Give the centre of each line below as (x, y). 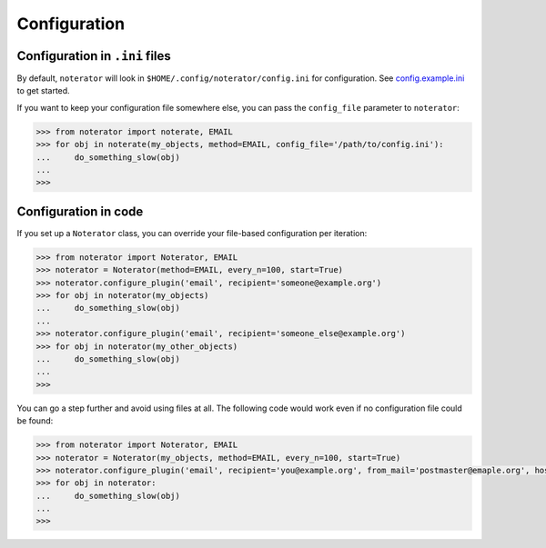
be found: (35, 421)
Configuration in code (80, 211)
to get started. (43, 91)
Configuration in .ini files (94, 56)
